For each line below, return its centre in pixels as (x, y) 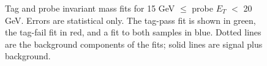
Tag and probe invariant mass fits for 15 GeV (90, 8)
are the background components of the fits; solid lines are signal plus (134, 44)
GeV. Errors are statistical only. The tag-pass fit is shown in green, (130, 20)
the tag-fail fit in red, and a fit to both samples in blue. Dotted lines (133, 32)
